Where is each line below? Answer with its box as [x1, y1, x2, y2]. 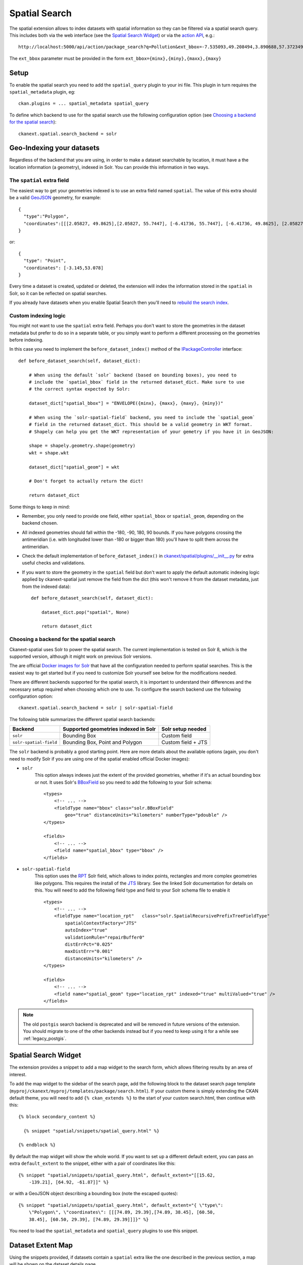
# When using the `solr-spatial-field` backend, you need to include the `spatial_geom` [28, 414, 256, 420]
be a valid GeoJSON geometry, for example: [9, 195, 101, 201]
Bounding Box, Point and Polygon [63, 739, 142, 746]
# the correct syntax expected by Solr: [28, 386, 131, 392]
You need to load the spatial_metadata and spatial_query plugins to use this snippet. [9, 1228, 199, 1234]
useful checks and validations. [22, 560, 85, 566]
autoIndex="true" [65, 927, 108, 933]
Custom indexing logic [9, 312, 66, 319]
